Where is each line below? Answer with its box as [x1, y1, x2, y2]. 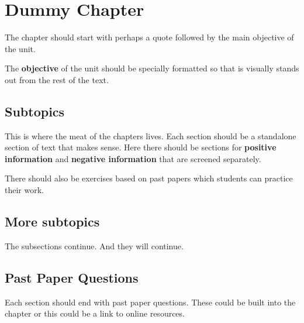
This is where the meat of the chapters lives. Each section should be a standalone [5, 129, 296, 142]
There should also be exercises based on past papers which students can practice [5, 172, 293, 184]
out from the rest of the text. [5, 73, 109, 85]
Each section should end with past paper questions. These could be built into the [5, 295, 296, 308]
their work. [5, 184, 44, 196]
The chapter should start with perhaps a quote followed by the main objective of [5, 31, 294, 43]
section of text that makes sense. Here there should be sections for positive [5, 141, 277, 153]
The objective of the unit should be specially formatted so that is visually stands [5, 62, 299, 74]
